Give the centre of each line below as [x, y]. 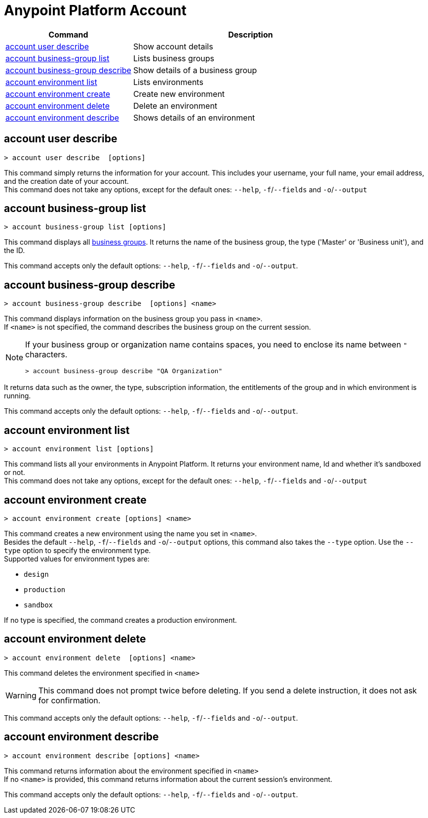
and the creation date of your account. [66, 181]
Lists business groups [174, 58]
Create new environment [179, 94]
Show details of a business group [195, 70]
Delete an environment [175, 106]
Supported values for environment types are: [77, 559]
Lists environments [168, 82]
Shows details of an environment [194, 117]
